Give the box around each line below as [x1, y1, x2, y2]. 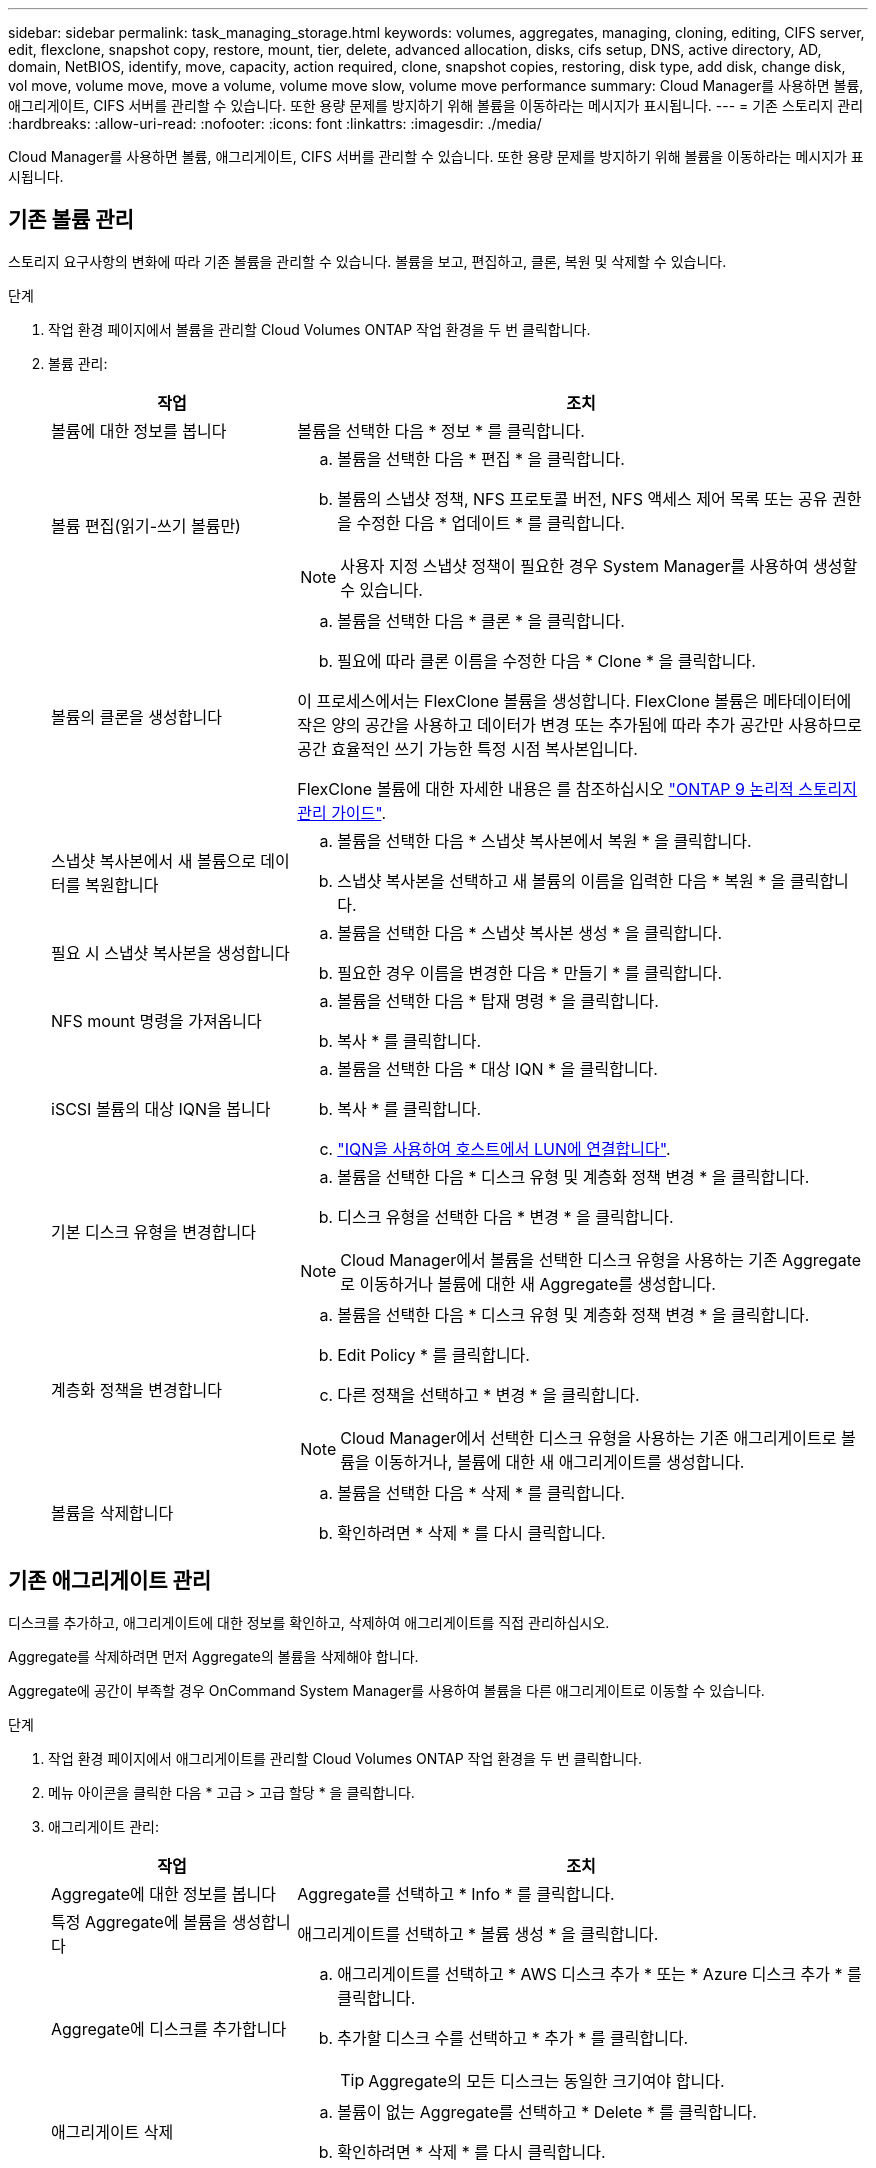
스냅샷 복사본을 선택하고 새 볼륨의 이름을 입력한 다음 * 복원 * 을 [337, 870, 786, 891]
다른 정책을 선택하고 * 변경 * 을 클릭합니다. [337, 1384, 640, 1405]
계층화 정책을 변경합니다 [51, 1379, 222, 1400]
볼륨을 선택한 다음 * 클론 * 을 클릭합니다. [337, 610, 625, 631]
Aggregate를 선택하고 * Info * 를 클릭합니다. [297, 1883, 615, 1904]
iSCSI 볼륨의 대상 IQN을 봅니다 [51, 1098, 271, 1119]
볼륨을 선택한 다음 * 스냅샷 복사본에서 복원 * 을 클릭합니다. [337, 830, 752, 851]
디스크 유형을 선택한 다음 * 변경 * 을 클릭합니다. [337, 1206, 674, 1227]
